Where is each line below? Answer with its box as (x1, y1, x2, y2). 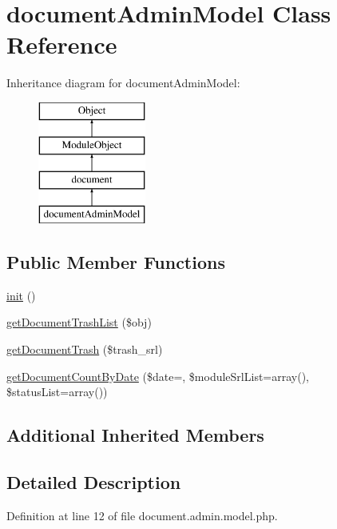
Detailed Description (6, 470, 181, 495)
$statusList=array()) (6, 383, 108, 400)
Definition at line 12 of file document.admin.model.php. (6, 507, 278, 523)
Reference (6, 28, 117, 61)
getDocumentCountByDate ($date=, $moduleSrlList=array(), (6, 367, 310, 384)
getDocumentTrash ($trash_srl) (6, 341, 163, 358)
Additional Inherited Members (6, 423, 264, 447)
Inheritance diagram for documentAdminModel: (6, 74, 240, 91)
